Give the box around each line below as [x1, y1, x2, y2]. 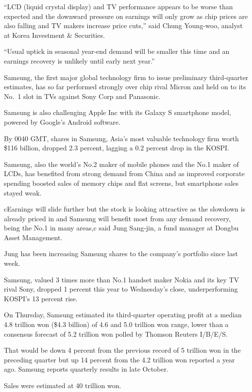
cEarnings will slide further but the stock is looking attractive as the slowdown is [4, 204, 246, 214]
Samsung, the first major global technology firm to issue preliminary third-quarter [4, 72, 249, 82]
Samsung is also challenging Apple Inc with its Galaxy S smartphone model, [4, 107, 231, 117]
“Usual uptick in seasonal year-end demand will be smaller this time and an [4, 46, 230, 56]
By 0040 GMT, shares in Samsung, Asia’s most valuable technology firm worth [4, 133, 239, 143]
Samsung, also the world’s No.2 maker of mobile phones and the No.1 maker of [4, 159, 239, 169]
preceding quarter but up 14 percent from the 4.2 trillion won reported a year [4, 354, 235, 364]
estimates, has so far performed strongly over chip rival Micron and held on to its [4, 82, 246, 92]
